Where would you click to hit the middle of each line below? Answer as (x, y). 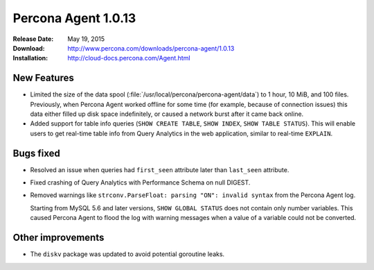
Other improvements (59, 238)
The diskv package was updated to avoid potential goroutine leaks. (127, 254)
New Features (43, 78)
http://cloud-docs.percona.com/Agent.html (129, 58)
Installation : (30, 58)
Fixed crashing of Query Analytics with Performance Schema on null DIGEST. (140, 183)
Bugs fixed (36, 153)
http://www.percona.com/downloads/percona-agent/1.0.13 (151, 48)
